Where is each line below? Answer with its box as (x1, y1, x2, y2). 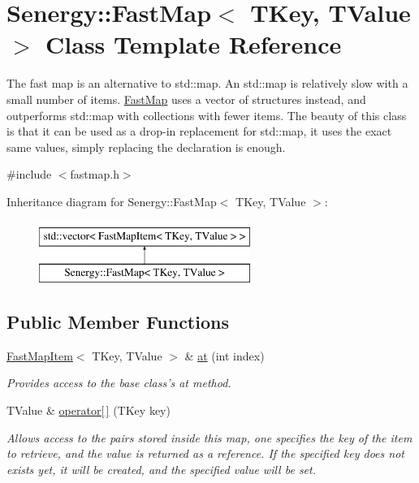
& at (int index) (184, 347, 265, 364)
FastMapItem (6, 347, 73, 364)
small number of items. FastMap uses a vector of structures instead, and (6, 90, 366, 107)
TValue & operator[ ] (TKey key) (6, 402, 171, 419)
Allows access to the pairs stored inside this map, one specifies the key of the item (6, 429, 413, 446)
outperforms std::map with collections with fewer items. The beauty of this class (6, 106, 407, 123)
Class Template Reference (45, 28, 342, 61)
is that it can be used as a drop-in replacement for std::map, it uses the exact (6, 123, 392, 140)
